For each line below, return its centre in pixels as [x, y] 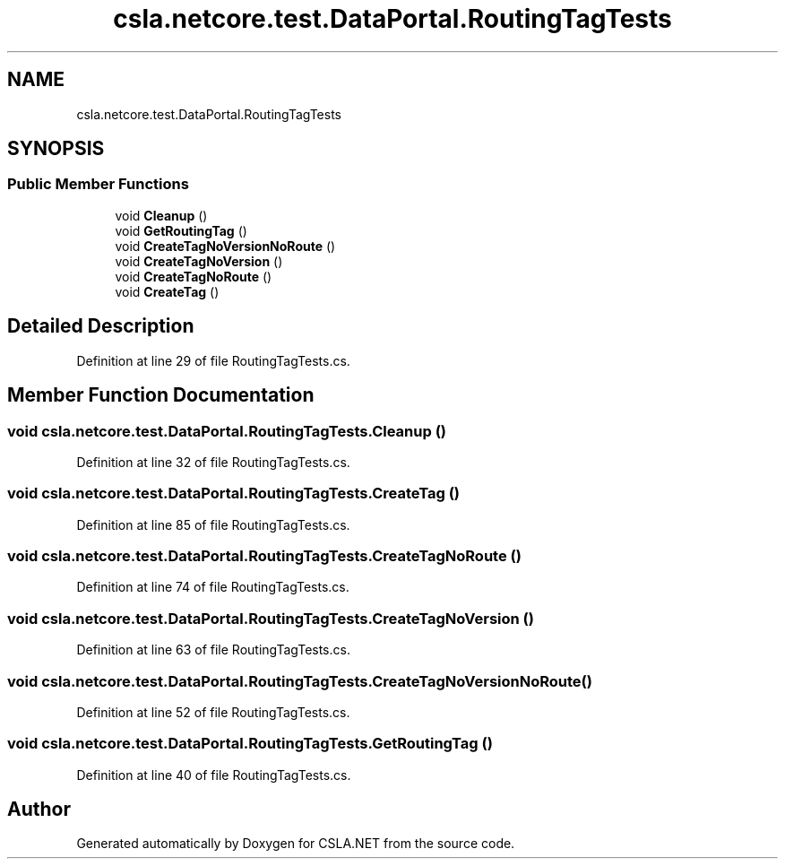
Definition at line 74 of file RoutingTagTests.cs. [213, 587]
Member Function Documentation [161, 395]
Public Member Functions [98, 184]
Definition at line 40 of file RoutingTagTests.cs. [214, 775]
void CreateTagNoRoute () [194, 276]
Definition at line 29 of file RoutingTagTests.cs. [213, 360]
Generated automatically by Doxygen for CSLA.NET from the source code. [296, 844]
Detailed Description [101, 326]
